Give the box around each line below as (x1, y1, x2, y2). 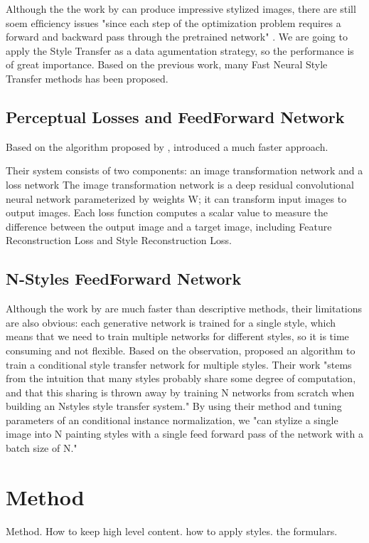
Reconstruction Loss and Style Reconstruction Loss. (6, 233, 232, 248)
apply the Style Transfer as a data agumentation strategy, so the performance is (6, 43, 354, 58)
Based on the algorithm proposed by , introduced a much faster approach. (6, 139, 328, 154)
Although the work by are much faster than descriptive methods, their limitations (6, 301, 363, 316)
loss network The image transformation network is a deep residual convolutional (6, 176, 354, 191)
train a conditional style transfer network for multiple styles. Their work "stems (6, 357, 352, 371)
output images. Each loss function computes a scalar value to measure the (6, 205, 328, 220)
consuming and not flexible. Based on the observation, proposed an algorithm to (6, 342, 355, 357)
